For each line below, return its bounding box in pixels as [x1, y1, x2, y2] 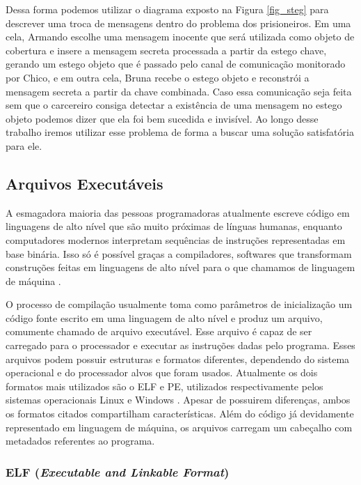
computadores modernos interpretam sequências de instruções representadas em [6, 232, 346, 247]
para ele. [6, 138, 42, 153]
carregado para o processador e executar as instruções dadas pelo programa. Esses [6, 338, 355, 353]
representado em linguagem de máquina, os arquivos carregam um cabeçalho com [6, 419, 353, 434]
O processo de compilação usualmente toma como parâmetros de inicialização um [6, 297, 353, 311]
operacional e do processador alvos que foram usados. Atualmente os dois [6, 365, 318, 380]
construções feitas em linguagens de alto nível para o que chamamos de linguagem [6, 260, 355, 275]
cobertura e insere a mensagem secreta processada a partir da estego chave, [6, 43, 327, 57]
